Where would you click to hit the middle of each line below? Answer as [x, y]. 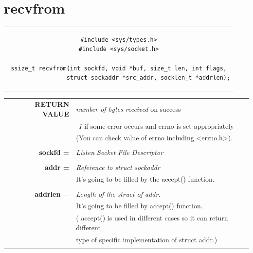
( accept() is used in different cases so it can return [152, 218]
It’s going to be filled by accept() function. [139, 206]
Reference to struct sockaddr [118, 167]
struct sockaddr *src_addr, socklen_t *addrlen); [148, 78]
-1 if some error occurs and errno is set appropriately [155, 126]
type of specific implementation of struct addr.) [147, 239]
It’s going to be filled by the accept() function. [145, 179]
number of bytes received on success [128, 109]
